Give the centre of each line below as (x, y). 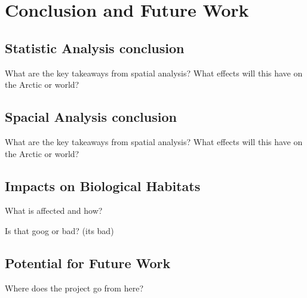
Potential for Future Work (88, 262)
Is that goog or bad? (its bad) (59, 230)
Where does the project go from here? (74, 288)
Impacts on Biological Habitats (103, 185)
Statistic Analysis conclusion (95, 47)
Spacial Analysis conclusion (91, 117)
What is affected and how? (54, 211)
